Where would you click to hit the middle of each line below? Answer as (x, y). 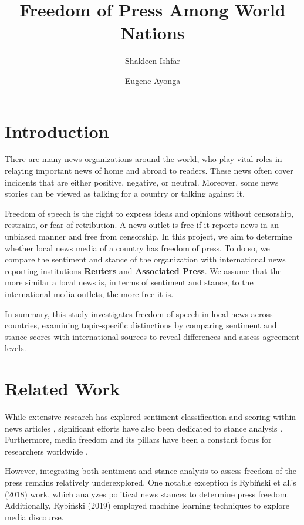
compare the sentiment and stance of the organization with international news (145, 259)
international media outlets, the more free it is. (89, 293)
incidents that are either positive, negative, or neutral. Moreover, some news (142, 182)
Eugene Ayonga (153, 80)
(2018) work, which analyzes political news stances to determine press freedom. (147, 494)
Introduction (57, 131)
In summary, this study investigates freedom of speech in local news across (139, 313)
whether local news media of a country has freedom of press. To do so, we (137, 248)
